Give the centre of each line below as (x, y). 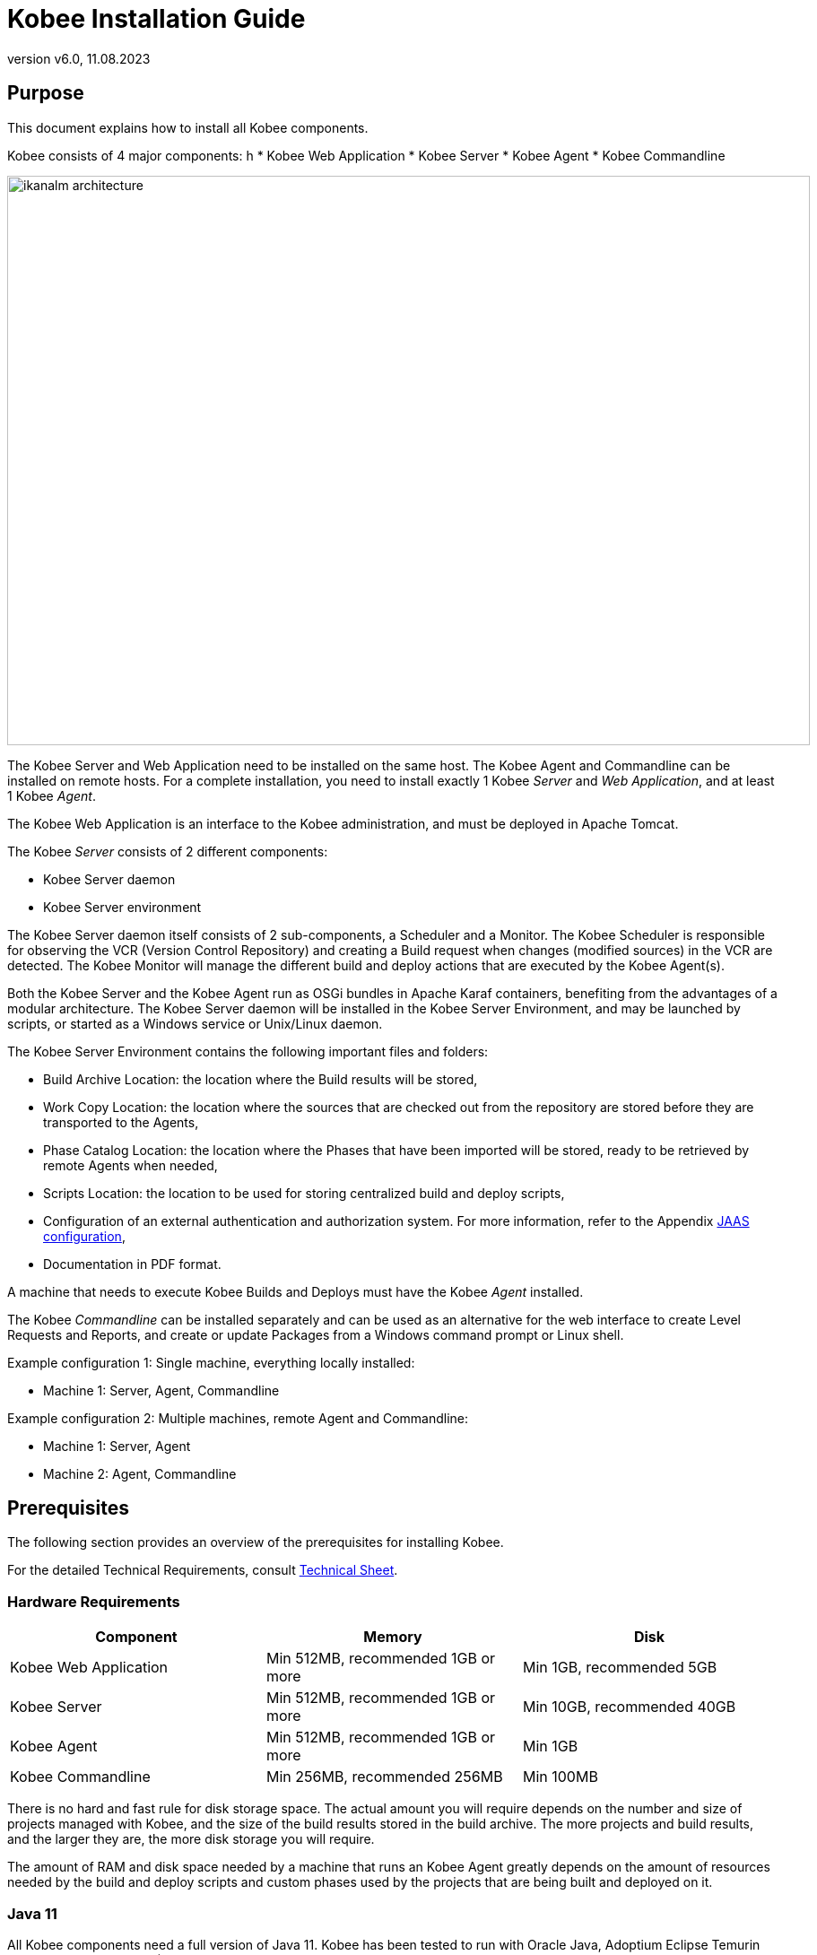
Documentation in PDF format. (132, 1264)
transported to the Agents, (121, 1122)
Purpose (46, 93)
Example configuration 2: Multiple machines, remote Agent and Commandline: (238, 1418)
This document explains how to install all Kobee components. (188, 127)
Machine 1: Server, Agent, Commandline (161, 1390)
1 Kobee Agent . (52, 795)
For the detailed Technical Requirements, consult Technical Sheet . (203, 1570)
